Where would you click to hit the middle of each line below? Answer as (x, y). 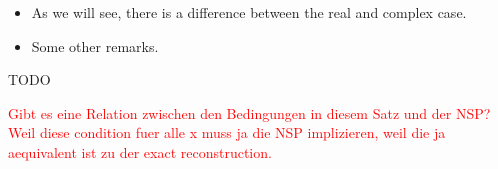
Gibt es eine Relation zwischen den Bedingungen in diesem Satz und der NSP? (249, 112)
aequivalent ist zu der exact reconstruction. (140, 151)
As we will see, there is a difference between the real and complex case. (249, 12)
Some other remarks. (95, 45)
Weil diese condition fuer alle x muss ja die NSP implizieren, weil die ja (227, 132)
